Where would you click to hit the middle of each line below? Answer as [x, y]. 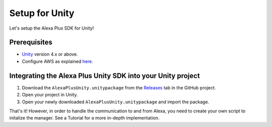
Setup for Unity [42, 13]
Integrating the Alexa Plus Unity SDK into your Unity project [105, 76]
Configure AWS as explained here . [57, 61]
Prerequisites [31, 42]
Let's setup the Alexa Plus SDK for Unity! [52, 28]
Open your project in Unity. [50, 95]
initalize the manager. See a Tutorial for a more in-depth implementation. [84, 118]
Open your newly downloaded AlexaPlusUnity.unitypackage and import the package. [116, 102]
